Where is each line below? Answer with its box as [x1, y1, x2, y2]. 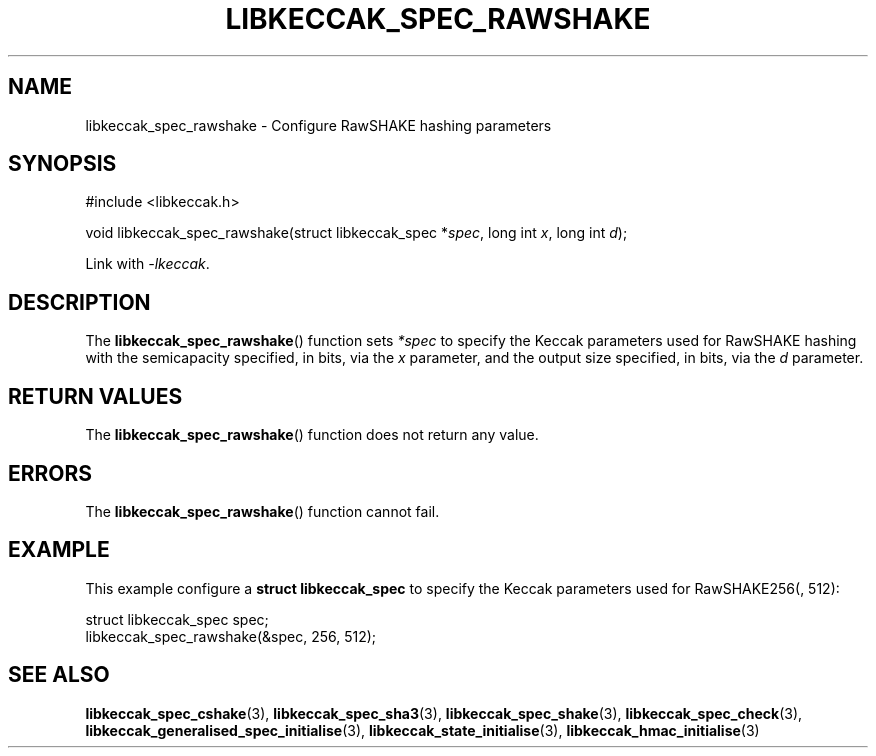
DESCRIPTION [8, 289, 151, 315]
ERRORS [8, 460, 93, 486]
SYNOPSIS [8, 151, 117, 177]
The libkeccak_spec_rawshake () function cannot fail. [85, 502, 440, 520]
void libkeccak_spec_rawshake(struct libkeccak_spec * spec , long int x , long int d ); [85, 224, 628, 242]
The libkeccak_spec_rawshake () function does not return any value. [85, 426, 539, 444]
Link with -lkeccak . [85, 255, 210, 273]
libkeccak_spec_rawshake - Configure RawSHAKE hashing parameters [85, 116, 552, 134]
